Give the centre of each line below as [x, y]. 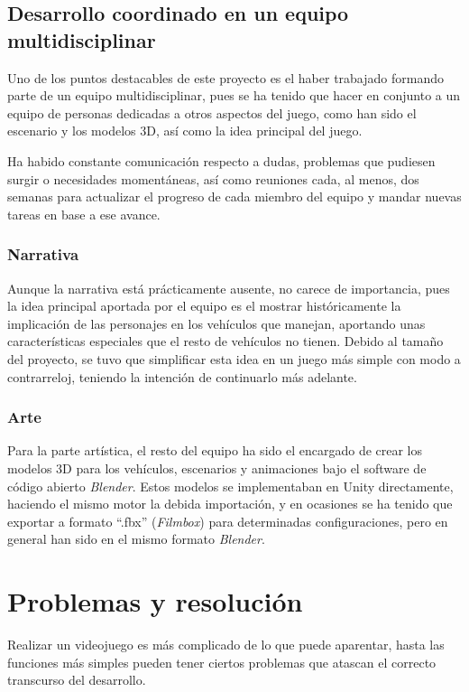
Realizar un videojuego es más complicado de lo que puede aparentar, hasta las [226, 645]
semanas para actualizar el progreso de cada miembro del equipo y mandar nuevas [234, 196]
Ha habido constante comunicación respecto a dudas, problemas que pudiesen [221, 160]
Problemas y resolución [155, 601]
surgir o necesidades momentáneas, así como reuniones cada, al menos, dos [213, 178]
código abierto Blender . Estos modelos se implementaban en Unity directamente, [230, 486]
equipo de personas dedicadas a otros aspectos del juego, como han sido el [212, 112]
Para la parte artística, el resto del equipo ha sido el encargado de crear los [215, 450]
